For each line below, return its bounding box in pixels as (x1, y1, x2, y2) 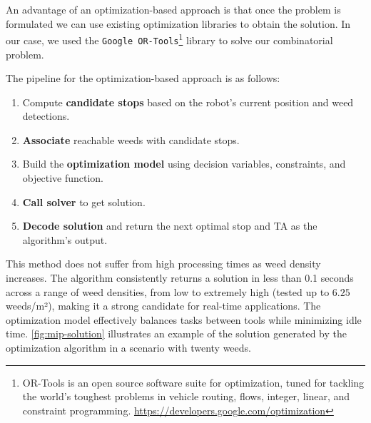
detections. (22, 108, 70, 123)
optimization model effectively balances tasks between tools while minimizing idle (6, 312, 362, 327)
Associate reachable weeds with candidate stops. (22, 132, 240, 147)
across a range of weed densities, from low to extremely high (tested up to (6, 284, 330, 299)
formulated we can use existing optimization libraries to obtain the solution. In (6, 16, 351, 31)
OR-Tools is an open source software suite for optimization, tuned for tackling (22, 374, 365, 389)
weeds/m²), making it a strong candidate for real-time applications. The (6, 298, 321, 313)
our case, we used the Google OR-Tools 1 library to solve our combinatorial (6, 31, 333, 47)
